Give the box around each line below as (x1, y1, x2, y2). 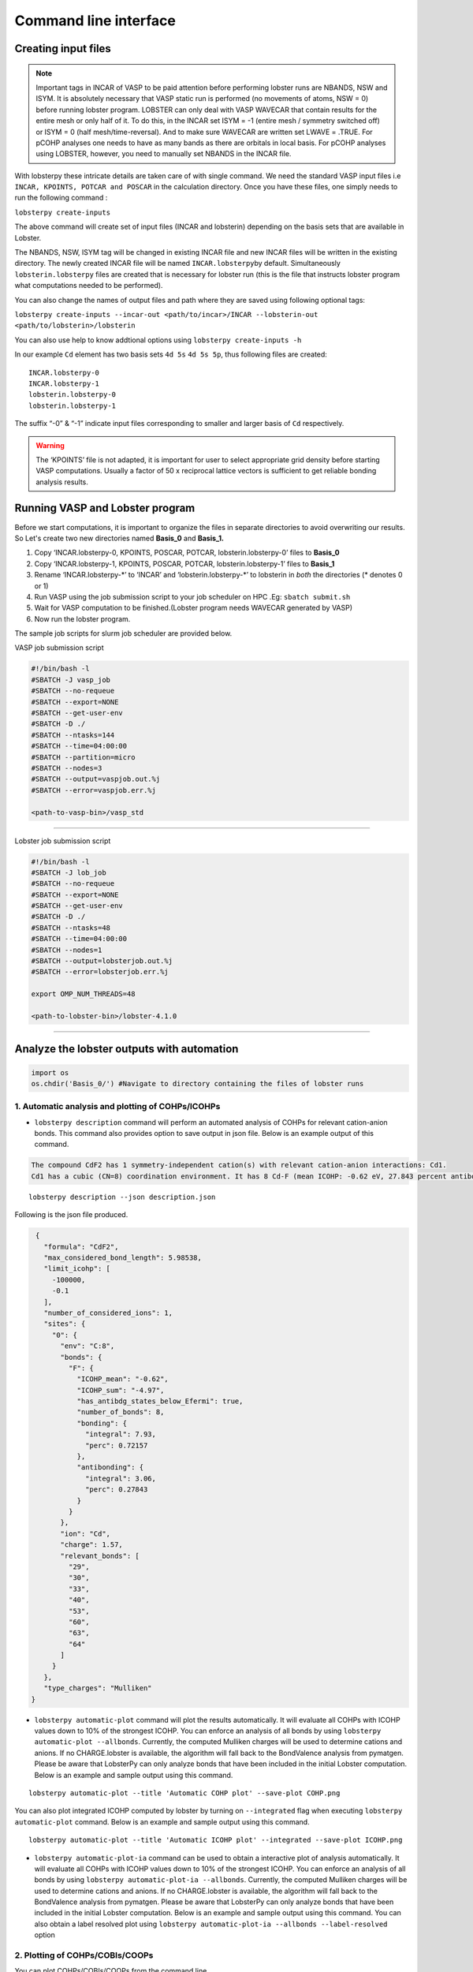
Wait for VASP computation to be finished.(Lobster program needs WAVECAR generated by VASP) (34, 603, 353, 613)
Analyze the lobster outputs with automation (14, 1042, 239, 1056)
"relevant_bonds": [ (60, 1551, 140, 1560)
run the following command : (14, 193, 108, 203)
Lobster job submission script (14, 836, 111, 846)
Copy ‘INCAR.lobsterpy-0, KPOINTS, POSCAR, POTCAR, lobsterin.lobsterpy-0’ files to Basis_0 (34, 548, 341, 558)
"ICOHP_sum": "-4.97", (76, 1385, 165, 1395)
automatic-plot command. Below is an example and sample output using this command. (14, 1817, 311, 1826)
